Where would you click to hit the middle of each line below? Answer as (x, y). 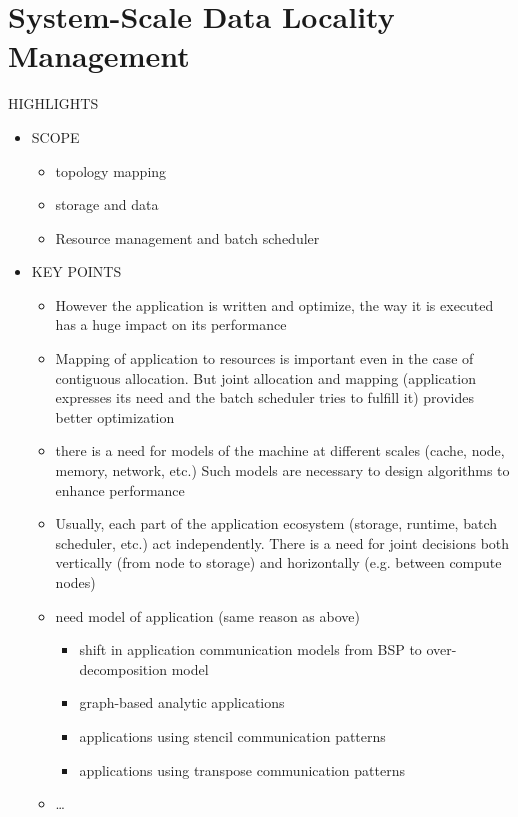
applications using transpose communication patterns (242, 769)
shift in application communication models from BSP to (250, 649)
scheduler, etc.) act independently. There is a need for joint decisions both (282, 542)
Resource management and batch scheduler (187, 237)
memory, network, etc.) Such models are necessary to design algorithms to (282, 470)
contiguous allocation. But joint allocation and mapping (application (265, 377)
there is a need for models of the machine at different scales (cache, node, (280, 450)
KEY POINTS (76, 271)
